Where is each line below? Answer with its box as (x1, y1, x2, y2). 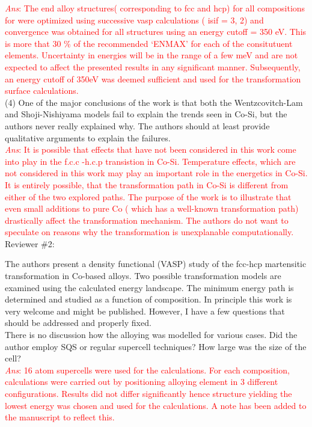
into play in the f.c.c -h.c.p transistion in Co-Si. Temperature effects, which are (5, 155, 296, 167)
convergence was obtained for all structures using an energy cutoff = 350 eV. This (5, 25, 307, 38)
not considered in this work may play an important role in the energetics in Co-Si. (5, 167, 308, 179)
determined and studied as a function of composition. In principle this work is (5, 293, 292, 306)
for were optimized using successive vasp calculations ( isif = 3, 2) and (5, 13, 264, 26)
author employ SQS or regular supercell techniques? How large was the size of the (5, 340, 307, 352)
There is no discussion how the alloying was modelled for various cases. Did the (5, 328, 298, 341)
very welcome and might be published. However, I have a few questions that (5, 304, 285, 317)
